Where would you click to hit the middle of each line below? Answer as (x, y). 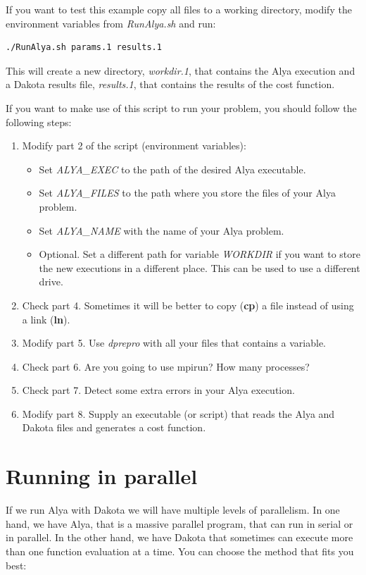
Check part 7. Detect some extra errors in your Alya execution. (158, 390)
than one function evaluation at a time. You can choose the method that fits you (180, 551)
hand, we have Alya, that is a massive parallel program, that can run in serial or (179, 523)
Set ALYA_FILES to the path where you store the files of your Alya (187, 193)
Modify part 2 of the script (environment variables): (134, 146)
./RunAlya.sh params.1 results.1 (84, 48)
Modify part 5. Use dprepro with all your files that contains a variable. (174, 343)
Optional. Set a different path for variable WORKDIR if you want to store (200, 254)
